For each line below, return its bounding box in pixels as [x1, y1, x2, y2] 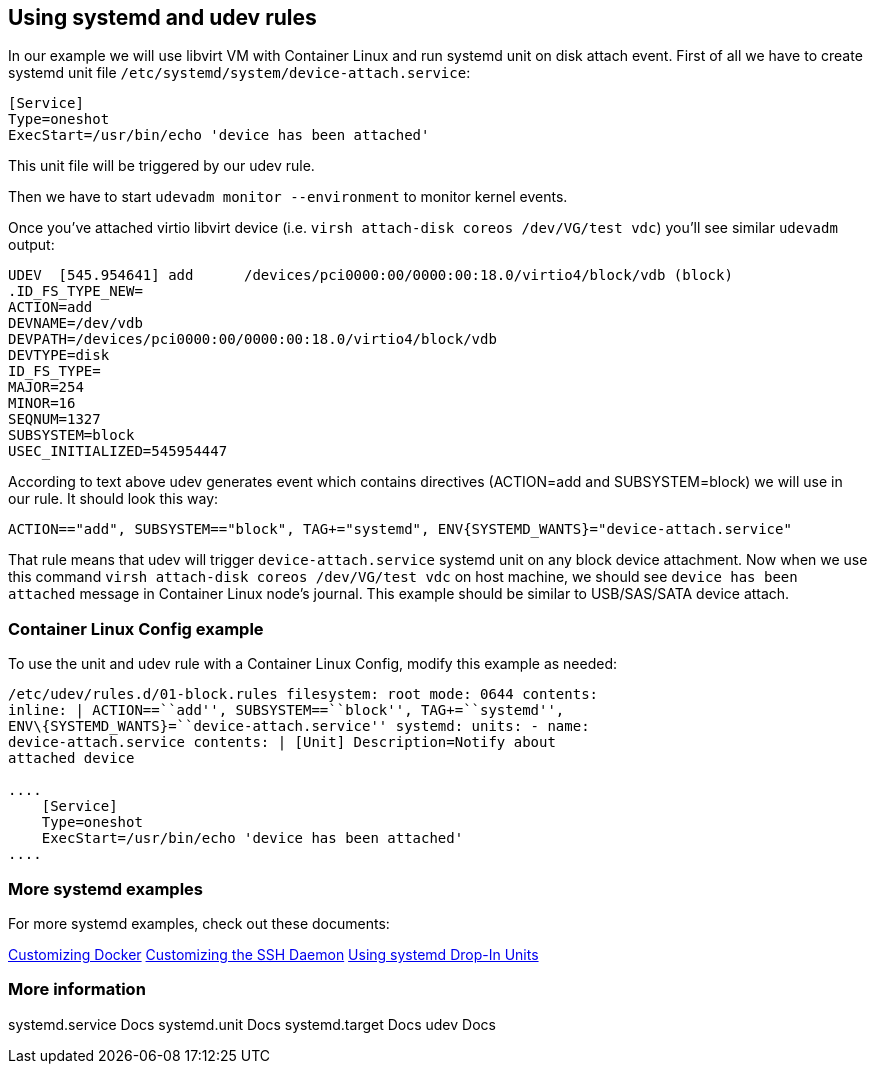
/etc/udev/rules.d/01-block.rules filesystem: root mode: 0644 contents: [8, 686, 599, 703]
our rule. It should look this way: [8, 490, 219, 508]
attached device [8, 750, 135, 767]
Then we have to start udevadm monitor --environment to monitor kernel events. [8, 188, 568, 206]
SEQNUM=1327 [8, 411, 101, 428]
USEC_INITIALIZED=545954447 [8, 443, 228, 460]
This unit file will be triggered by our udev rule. [8, 157, 315, 175]
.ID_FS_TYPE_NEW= [8, 283, 143, 300]
